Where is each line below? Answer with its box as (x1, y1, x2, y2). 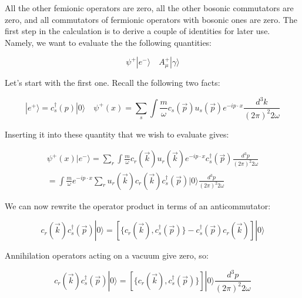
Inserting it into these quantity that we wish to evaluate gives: (5, 128, 229, 140)
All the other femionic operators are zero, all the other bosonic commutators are (5, 2, 294, 14)
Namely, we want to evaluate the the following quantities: (5, 36, 212, 48)
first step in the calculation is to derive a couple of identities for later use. (5, 25, 270, 37)
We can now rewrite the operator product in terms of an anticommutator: (5, 199, 271, 212)
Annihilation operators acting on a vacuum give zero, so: (5, 249, 209, 262)
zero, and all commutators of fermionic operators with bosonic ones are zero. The (5, 13, 297, 25)
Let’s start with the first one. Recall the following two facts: (5, 76, 220, 89)
